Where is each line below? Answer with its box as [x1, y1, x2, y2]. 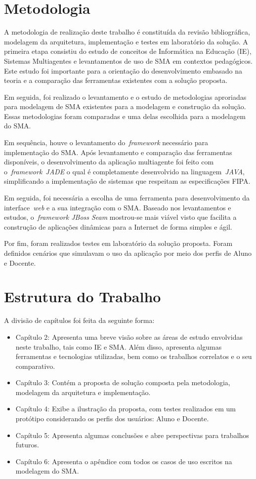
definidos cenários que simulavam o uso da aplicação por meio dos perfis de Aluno [4, 248, 252, 258]
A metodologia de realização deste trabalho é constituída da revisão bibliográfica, [4, 27, 250, 37]
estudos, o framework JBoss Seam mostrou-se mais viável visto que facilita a [4, 212, 237, 222]
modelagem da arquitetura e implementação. [15, 387, 151, 397]
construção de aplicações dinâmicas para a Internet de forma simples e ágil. [4, 221, 232, 232]
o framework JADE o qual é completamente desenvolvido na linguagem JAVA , [4, 166, 245, 176]
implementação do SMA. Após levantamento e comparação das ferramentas [4, 147, 232, 157]
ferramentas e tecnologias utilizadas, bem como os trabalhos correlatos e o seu [15, 351, 252, 361]
